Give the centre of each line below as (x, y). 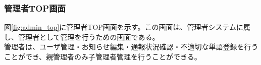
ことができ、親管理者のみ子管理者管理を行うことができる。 (103, 56)
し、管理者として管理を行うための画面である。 (82, 37)
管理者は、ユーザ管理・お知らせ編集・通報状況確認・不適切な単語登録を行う (131, 47)
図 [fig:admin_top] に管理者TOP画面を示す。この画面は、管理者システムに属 (127, 27)
